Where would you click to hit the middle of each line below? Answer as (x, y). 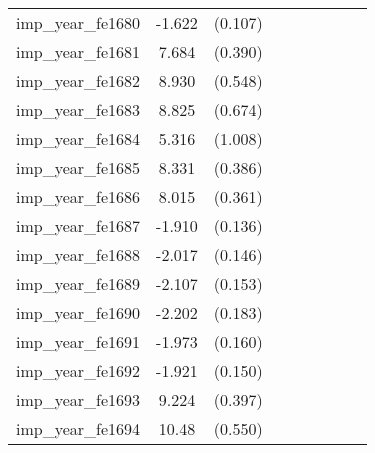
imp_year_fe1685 (78, 167)
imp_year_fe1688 (78, 254)
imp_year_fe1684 (78, 138)
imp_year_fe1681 (78, 51)
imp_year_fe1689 (78, 283)
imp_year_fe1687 (78, 225)
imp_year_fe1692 (78, 370)
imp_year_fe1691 (78, 341)
